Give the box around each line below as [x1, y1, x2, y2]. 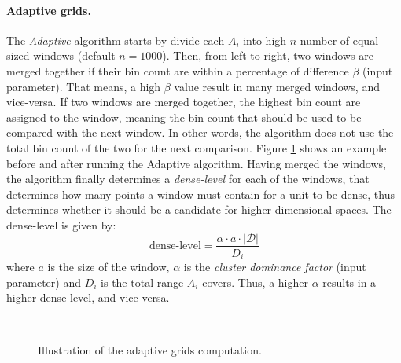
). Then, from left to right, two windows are [162, 47, 373, 64]
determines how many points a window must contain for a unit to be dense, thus [6, 185, 395, 202]
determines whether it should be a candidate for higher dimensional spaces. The [6, 201, 392, 218]
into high [243, 31, 287, 48]
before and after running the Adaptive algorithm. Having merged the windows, [6, 155, 386, 171]
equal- [352, 31, 382, 48]
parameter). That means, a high [6, 78, 161, 94]
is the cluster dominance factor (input [183, 258, 366, 275]
